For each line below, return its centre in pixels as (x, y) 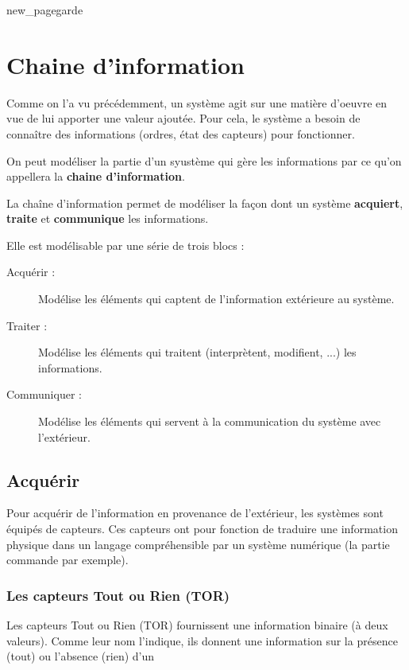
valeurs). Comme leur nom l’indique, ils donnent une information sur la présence (202, 640)
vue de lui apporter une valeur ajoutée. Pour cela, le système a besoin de (183, 118)
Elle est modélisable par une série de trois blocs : (125, 245)
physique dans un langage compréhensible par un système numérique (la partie (198, 544)
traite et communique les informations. (108, 218)
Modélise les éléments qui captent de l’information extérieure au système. (216, 299)
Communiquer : (44, 394)
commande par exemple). (68, 560)
